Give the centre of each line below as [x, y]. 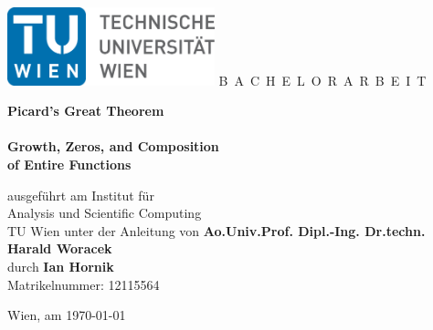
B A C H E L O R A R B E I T [322, 80]
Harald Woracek [60, 248]
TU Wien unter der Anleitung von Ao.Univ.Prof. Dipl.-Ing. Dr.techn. [216, 230]
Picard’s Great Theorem [86, 111]
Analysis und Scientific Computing [105, 213]
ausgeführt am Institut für [81, 195]
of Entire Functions [69, 165]
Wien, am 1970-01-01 [67, 315]
